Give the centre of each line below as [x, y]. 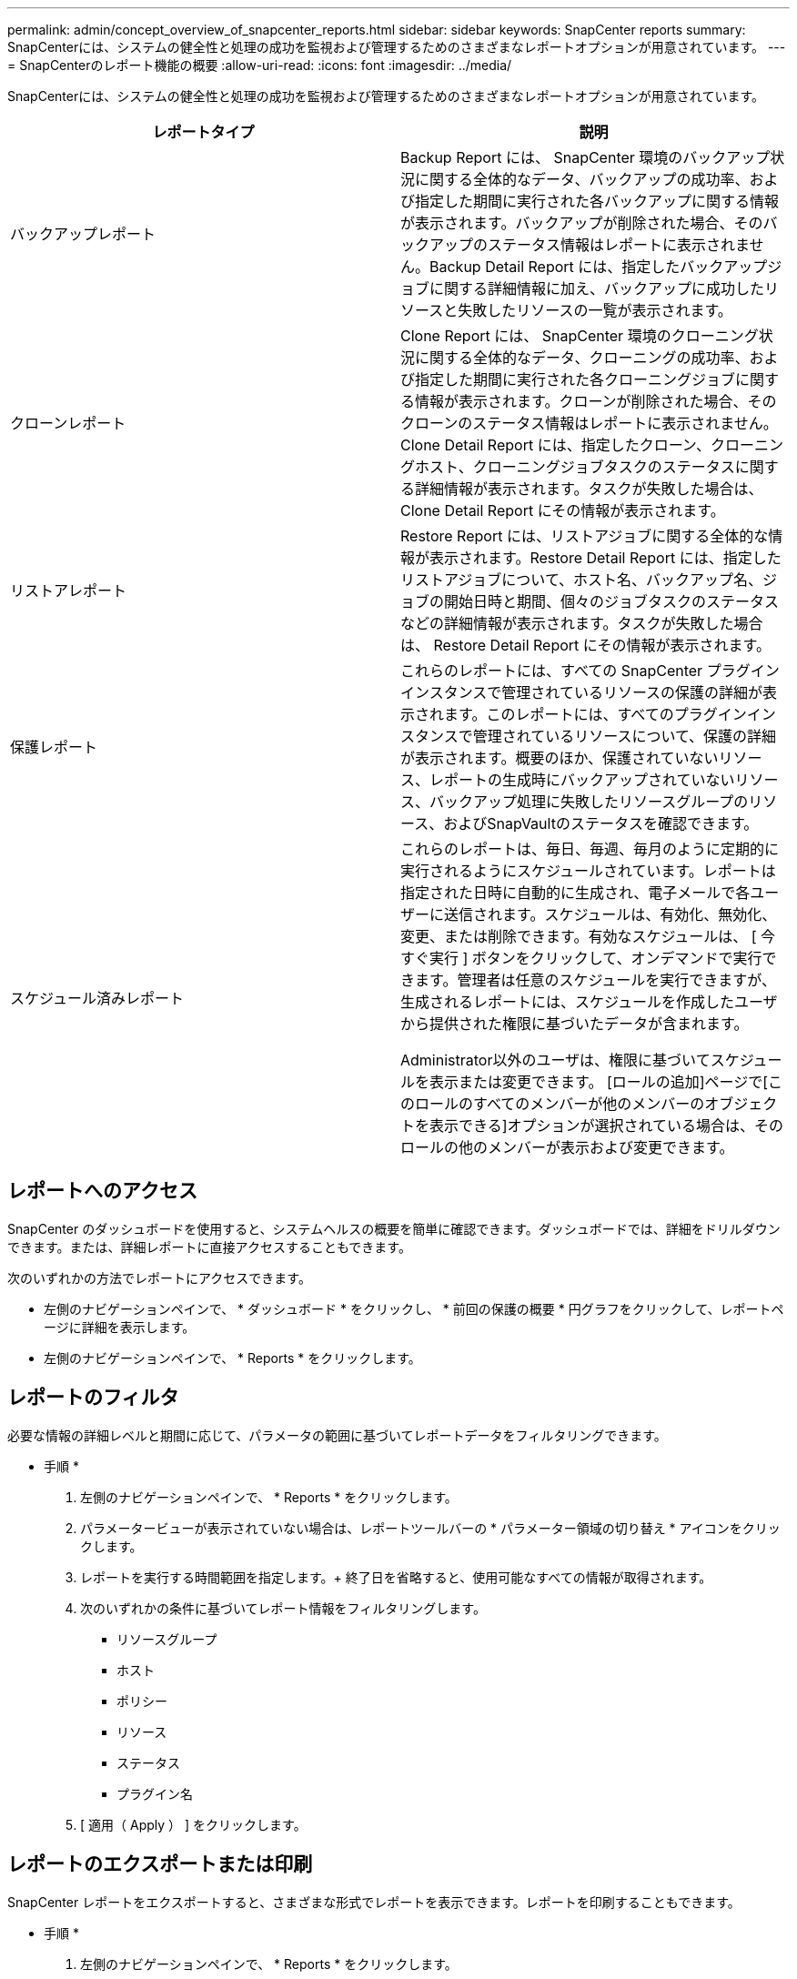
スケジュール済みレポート [97, 998]
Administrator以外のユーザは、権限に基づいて [555, 1060]
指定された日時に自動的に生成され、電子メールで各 [575, 893]
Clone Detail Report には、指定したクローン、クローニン [592, 445]
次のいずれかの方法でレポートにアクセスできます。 [159, 1277]
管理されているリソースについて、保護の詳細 [625, 736]
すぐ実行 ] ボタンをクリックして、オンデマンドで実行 [581, 958]
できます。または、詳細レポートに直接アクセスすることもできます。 [209, 1247]
